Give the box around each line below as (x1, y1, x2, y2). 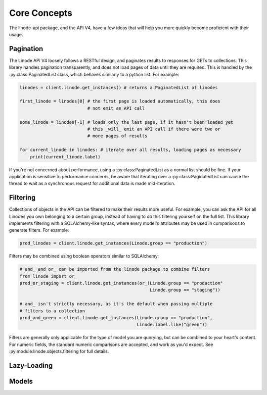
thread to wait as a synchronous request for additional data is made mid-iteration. (9, 181, 176, 187)
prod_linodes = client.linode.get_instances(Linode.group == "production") (19, 241, 208, 246)
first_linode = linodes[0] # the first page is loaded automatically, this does (19, 99, 221, 104)
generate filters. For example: (9, 227, 69, 233)
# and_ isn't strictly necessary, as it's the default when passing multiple (19, 301, 213, 307)
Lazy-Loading (9, 361, 53, 370)
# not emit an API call (87, 105, 145, 111)
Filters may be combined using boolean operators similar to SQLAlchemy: (9, 253, 159, 259)
